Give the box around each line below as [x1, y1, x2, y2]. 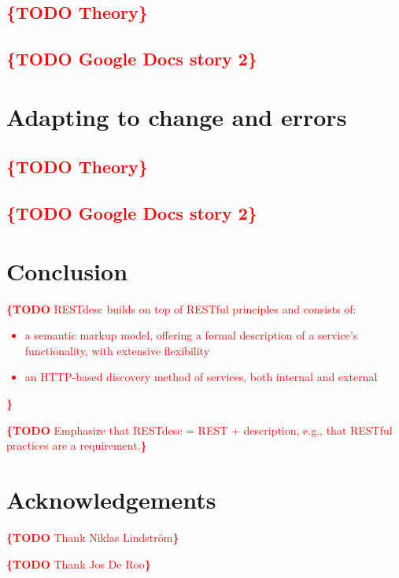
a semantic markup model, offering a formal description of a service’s [24, 327, 358, 343]
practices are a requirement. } [6, 437, 147, 454]
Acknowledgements [6, 483, 216, 515]
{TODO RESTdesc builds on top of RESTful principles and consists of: [6, 300, 357, 317]
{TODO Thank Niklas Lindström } [6, 528, 179, 545]
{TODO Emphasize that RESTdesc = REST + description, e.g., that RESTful [6, 421, 393, 438]
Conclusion [6, 254, 128, 287]
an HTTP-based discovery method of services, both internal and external [24, 369, 378, 385]
